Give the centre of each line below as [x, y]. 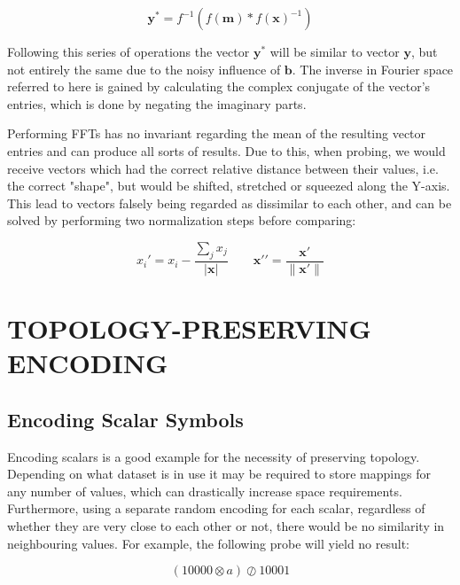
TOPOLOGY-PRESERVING [189, 328]
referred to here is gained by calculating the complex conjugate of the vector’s [219, 86]
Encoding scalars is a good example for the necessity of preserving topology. [214, 456]
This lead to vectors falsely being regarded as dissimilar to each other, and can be [230, 203]
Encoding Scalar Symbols [125, 419]
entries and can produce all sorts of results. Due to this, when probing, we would [226, 150]
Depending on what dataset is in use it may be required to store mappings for [219, 474]
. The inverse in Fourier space [373, 69]
